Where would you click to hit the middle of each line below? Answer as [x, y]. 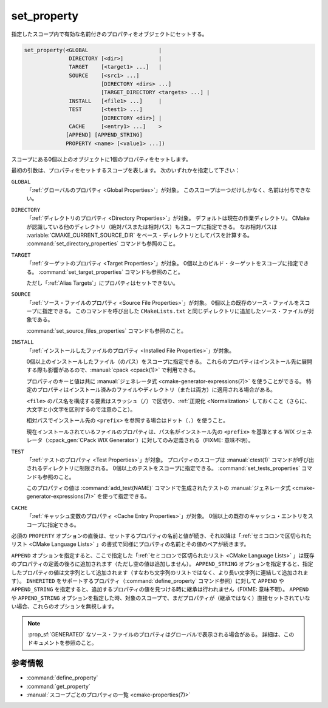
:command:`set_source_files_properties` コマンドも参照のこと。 [106, 330]
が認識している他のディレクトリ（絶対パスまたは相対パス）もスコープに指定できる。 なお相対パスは [152, 226]
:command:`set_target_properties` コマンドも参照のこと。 [111, 272]
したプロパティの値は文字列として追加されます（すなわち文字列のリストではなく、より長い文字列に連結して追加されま [160, 572]
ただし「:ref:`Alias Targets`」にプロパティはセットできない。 [102, 283]
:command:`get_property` [58, 686]
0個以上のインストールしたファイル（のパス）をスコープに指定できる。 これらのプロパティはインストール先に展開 [169, 362]
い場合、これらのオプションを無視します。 [64, 607]
